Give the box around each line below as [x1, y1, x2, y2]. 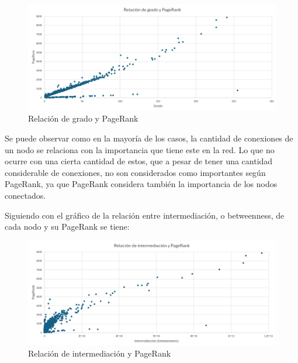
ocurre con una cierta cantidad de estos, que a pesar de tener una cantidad [5, 155, 273, 167]
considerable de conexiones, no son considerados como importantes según [5, 166, 266, 178]
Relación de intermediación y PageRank [28, 347, 171, 359]
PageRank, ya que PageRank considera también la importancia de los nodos [5, 178, 278, 190]
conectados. [5, 189, 46, 201]
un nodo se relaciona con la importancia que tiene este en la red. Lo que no [5, 143, 275, 155]
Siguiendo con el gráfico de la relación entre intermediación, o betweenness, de [5, 209, 285, 221]
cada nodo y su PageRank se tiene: [5, 220, 130, 233]
